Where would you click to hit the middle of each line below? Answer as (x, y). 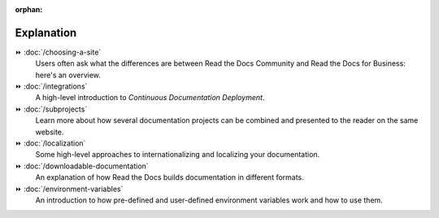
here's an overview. (68, 75)
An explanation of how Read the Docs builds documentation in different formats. (170, 177)
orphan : (29, 9)
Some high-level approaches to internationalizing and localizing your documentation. (178, 155)
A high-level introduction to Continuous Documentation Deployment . (150, 98)
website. (50, 132)
